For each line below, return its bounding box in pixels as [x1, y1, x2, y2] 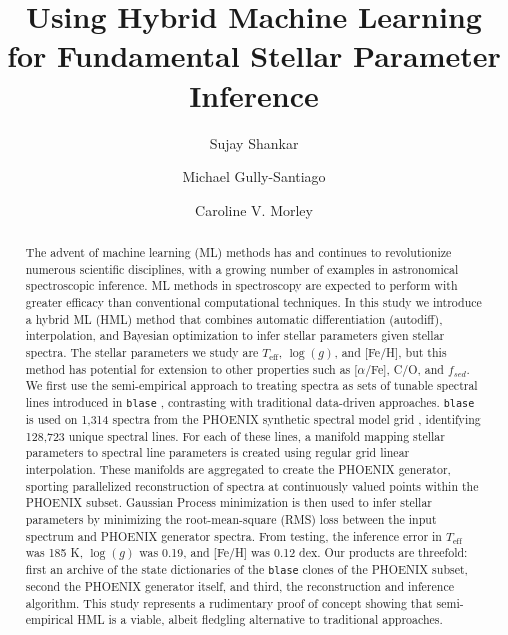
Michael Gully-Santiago [182, 166, 326, 187]
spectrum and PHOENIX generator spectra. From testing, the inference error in [25, 527, 442, 544]
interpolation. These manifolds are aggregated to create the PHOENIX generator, [25, 461, 451, 478]
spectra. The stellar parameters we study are [25, 344, 259, 361]
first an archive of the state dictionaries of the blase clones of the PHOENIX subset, [25, 561, 468, 578]
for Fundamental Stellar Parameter [7, 35, 501, 76]
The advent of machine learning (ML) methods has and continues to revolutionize [25, 244, 452, 261]
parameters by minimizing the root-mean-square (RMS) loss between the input [25, 511, 437, 528]
